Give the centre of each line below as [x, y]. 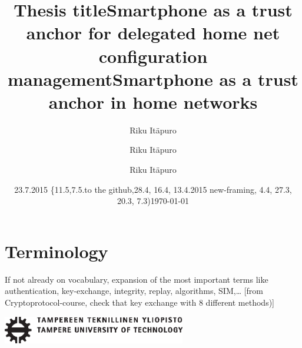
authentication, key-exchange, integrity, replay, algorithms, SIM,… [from [134, 291]
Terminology [57, 251]
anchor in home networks [153, 101]
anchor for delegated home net [153, 33]
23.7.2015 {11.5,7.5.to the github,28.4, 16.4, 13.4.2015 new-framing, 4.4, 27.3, [153, 189]
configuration [153, 56]
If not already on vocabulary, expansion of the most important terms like [137, 279]
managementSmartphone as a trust [153, 78]
